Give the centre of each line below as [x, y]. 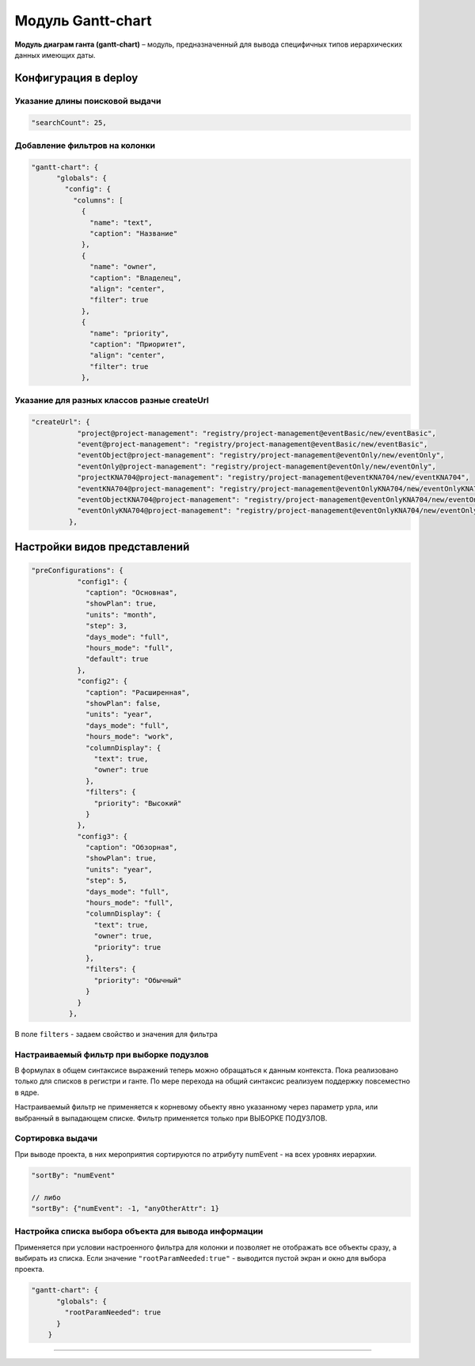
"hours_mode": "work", [130, 737]
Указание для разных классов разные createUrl [112, 400]
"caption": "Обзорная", [132, 848]
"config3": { [103, 836]
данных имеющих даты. [55, 55]
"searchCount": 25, [69, 122]
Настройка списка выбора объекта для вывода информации [139, 1231]
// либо [46, 1197]
